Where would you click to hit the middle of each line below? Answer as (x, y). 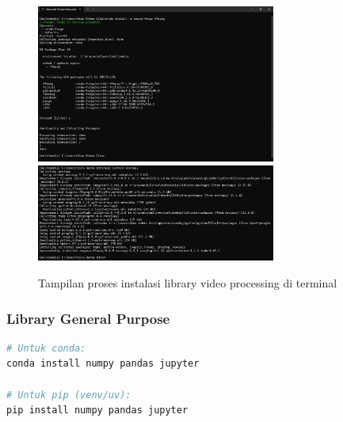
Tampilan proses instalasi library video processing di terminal (188, 283)
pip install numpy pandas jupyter (97, 411)
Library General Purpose (88, 318)
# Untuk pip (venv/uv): (69, 395)
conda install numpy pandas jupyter (103, 364)
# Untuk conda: (46, 348)
